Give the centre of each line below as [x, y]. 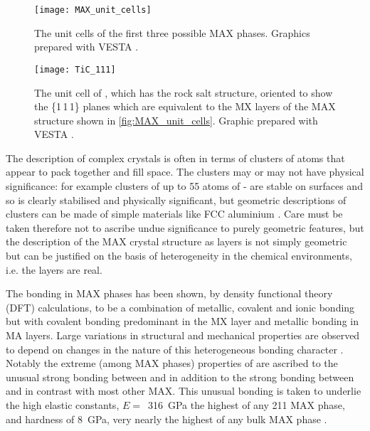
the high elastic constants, [63, 404]
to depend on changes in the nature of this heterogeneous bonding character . [175, 349]
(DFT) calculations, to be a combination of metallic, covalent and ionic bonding [180, 307]
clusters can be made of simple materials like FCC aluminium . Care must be [174, 214]
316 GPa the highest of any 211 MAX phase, [246, 404]
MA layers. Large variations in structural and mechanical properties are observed [183, 335]
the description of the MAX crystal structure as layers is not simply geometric [176, 241]
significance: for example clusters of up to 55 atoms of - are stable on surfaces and [184, 186]
